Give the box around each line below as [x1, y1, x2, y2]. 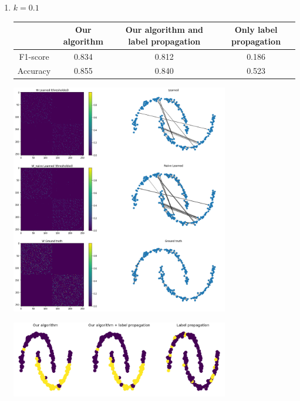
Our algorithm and [125, 23, 203, 36]
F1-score [19, 50, 49, 62]
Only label [234, 23, 278, 36]
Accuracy [17, 64, 51, 77]
